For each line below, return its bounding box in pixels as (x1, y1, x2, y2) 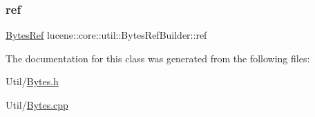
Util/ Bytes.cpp (6, 98, 68, 111)
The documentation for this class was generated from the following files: (6, 51, 310, 65)
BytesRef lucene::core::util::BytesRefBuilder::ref (6, 28, 207, 42)
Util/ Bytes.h (6, 74, 59, 89)
